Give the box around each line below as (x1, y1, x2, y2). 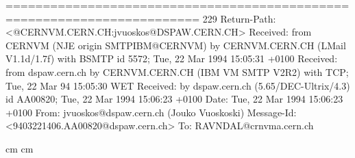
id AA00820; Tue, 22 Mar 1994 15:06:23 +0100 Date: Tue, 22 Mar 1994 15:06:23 (5, 92, 343, 106)
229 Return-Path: (202, 11, 276, 25)
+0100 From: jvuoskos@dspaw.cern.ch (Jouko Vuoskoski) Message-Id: (5, 105, 297, 119)
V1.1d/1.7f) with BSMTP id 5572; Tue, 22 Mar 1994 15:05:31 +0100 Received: (5, 51, 338, 66)
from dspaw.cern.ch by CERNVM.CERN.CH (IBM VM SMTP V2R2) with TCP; (5, 64, 349, 79)
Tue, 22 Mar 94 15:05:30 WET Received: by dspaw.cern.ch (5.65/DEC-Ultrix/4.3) (5, 78, 350, 92)
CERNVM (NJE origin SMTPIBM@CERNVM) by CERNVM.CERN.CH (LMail (5, 38, 346, 52)
